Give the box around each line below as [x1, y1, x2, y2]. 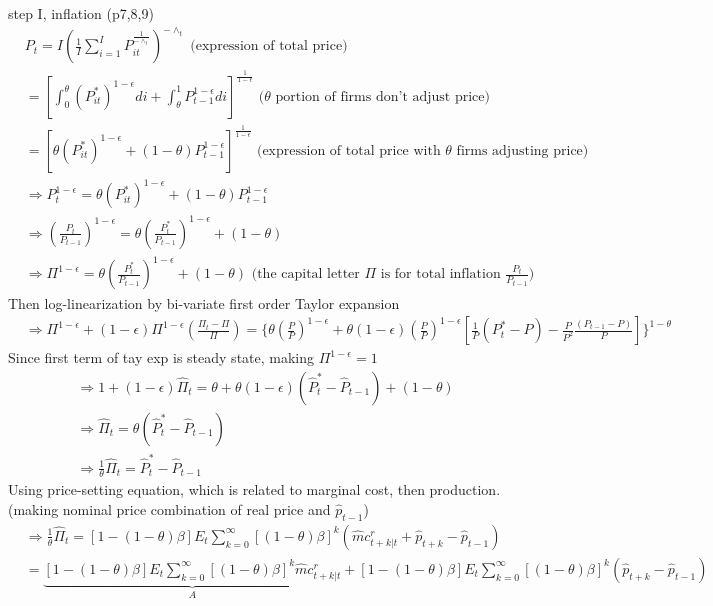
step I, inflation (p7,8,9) [8, 3, 154, 23]
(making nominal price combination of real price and [8, 498, 331, 519]
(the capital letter [251, 267, 360, 282]
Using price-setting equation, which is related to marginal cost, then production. [8, 479, 501, 500]
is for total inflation [380, 267, 501, 282]
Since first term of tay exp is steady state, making [8, 347, 315, 368]
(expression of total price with [256, 143, 441, 158]
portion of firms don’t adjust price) [275, 89, 490, 104]
